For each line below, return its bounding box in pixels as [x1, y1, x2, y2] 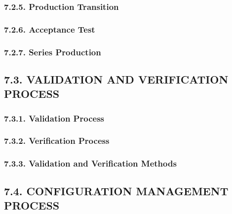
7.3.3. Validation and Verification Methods [4, 157, 177, 170]
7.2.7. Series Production [4, 45, 101, 58]
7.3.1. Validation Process [4, 112, 105, 124]
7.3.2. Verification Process [4, 134, 110, 147]
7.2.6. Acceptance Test [4, 23, 95, 35]
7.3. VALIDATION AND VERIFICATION [4, 71, 229, 86]
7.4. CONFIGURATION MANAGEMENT [4, 183, 229, 198]
